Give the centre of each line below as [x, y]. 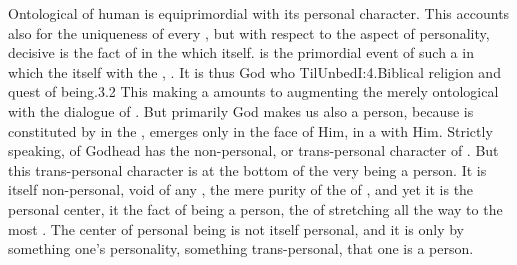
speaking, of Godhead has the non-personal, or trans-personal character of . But [253, 150]
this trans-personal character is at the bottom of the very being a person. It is [247, 169]
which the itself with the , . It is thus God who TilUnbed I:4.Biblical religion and [254, 71]
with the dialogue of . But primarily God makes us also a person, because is [241, 110]
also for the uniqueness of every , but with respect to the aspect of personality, [249, 32]
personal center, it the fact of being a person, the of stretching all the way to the [255, 208]
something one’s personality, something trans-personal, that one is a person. [241, 248]
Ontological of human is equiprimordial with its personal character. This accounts [259, 13]
